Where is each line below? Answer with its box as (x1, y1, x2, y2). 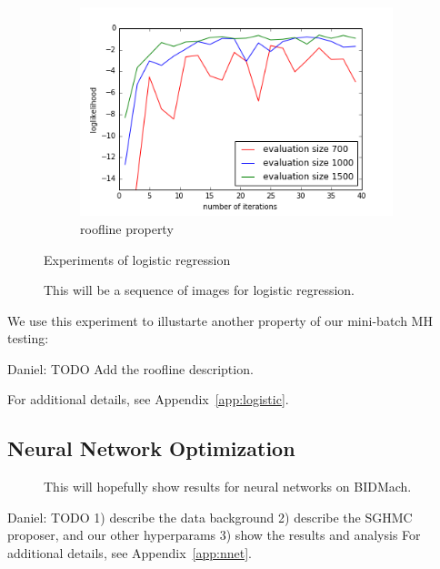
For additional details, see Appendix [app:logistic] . (7, 390, 289, 409)
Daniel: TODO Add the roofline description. (7, 359, 254, 378)
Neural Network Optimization (7, 434, 295, 462)
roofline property (80, 218, 174, 238)
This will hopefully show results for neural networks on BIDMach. (44, 477, 412, 496)
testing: (7, 329, 49, 348)
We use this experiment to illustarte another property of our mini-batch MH (7, 310, 433, 330)
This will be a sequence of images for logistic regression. (44, 280, 355, 300)
